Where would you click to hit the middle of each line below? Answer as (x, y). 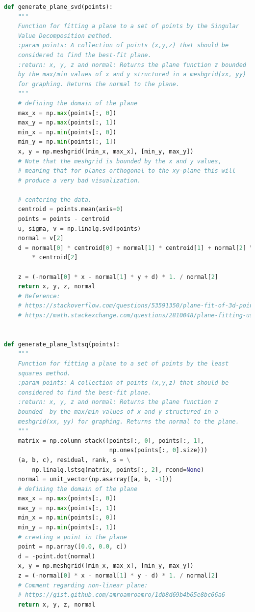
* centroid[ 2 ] (55, 258)
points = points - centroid (64, 219)
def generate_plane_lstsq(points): (62, 344)
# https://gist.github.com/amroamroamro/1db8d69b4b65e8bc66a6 (122, 595)
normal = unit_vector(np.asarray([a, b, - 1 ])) (95, 479)
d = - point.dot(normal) (57, 556)
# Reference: (39, 296)
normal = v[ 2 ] (41, 238)
